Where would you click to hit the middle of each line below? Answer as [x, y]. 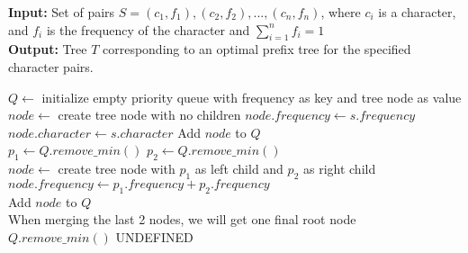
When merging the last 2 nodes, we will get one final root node [182, 219]
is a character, [417, 12]
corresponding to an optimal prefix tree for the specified [256, 49]
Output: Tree [48, 49]
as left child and [239, 169]
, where [341, 12]
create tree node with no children [149, 115]
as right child [339, 169]
